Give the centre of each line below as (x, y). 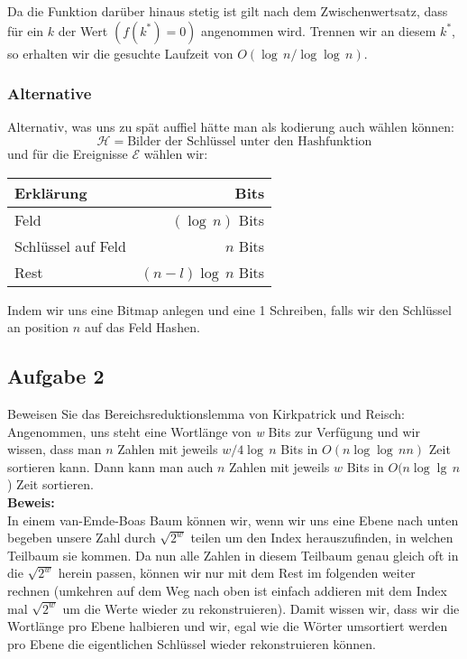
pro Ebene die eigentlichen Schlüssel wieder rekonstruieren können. (192, 643)
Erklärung (51, 192)
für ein (26, 30)
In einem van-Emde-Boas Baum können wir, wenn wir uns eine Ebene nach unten (233, 520)
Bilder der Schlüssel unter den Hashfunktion (250, 142)
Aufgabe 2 (56, 376)
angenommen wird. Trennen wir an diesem (319, 30)
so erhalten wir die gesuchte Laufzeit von (120, 53)
